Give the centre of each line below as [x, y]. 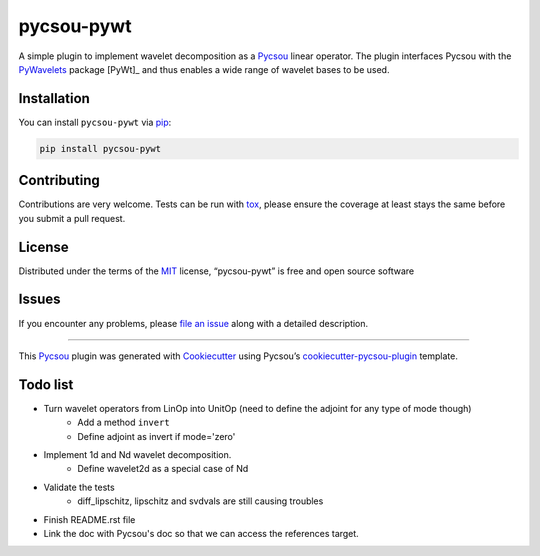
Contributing [59, 180]
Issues [39, 299]
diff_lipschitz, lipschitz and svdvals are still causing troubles [200, 501]
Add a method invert [123, 422]
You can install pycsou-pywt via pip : [95, 122]
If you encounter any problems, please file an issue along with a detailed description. [193, 323]
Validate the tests [79, 487]
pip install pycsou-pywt [100, 148]
